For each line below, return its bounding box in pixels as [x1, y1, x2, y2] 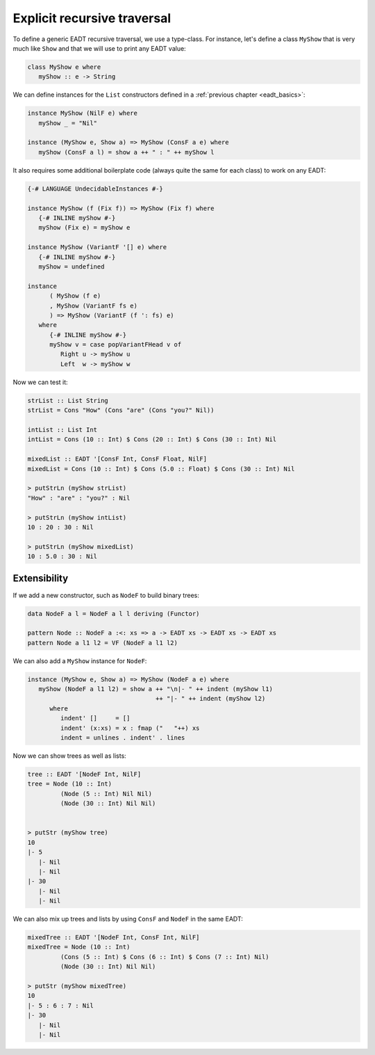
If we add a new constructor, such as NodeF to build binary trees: [12, 591, 199, 599]
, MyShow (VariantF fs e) [49, 301, 138, 310]
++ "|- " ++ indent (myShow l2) [155, 695, 266, 703]
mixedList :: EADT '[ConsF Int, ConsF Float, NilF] [27, 455, 208, 463]
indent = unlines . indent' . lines [60, 734, 185, 742]
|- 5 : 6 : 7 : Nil [27, 1001, 94, 1009]
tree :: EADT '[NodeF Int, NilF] [27, 770, 142, 778]
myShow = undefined [38, 262, 105, 271]
